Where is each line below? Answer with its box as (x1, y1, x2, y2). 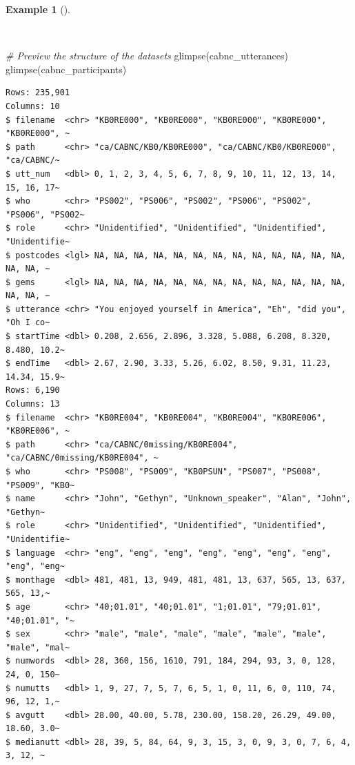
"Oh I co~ (6, 318, 50, 328)
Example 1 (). (6, 2, 70, 16)
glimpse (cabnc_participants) (6, 61, 127, 76)
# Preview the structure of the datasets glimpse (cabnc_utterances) (6, 48, 288, 63)
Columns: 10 (6, 101, 60, 111)
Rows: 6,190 (6, 385, 60, 396)
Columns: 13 (6, 399, 60, 409)
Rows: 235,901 (6, 88, 70, 98)
